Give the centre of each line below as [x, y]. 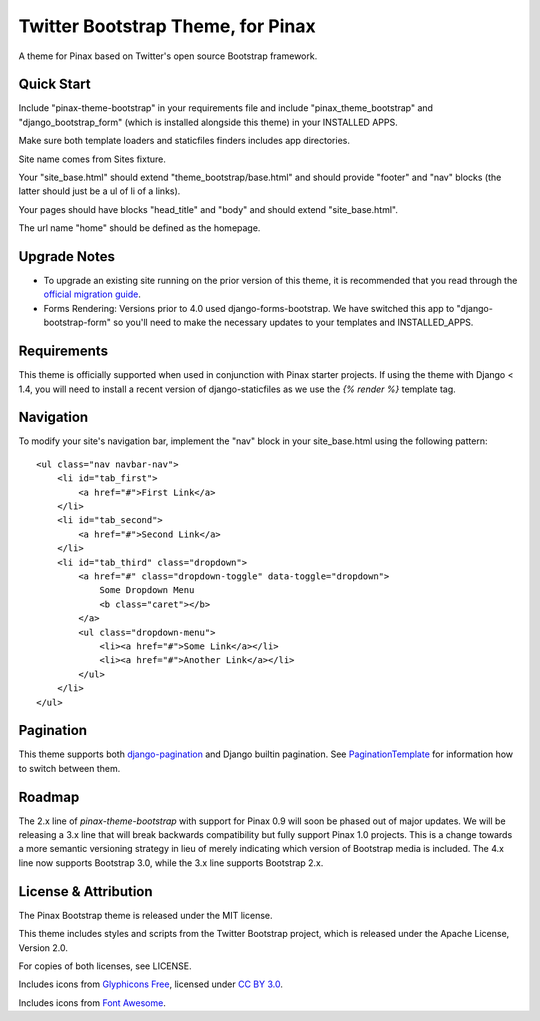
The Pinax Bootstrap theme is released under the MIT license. [146, 915]
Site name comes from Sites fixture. [92, 159]
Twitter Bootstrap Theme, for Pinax [167, 26]
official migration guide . [92, 294]
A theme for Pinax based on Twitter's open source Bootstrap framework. [168, 56]
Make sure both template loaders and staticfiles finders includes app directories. [184, 141]
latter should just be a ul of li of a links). [99, 191]
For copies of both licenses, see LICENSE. [105, 966]
